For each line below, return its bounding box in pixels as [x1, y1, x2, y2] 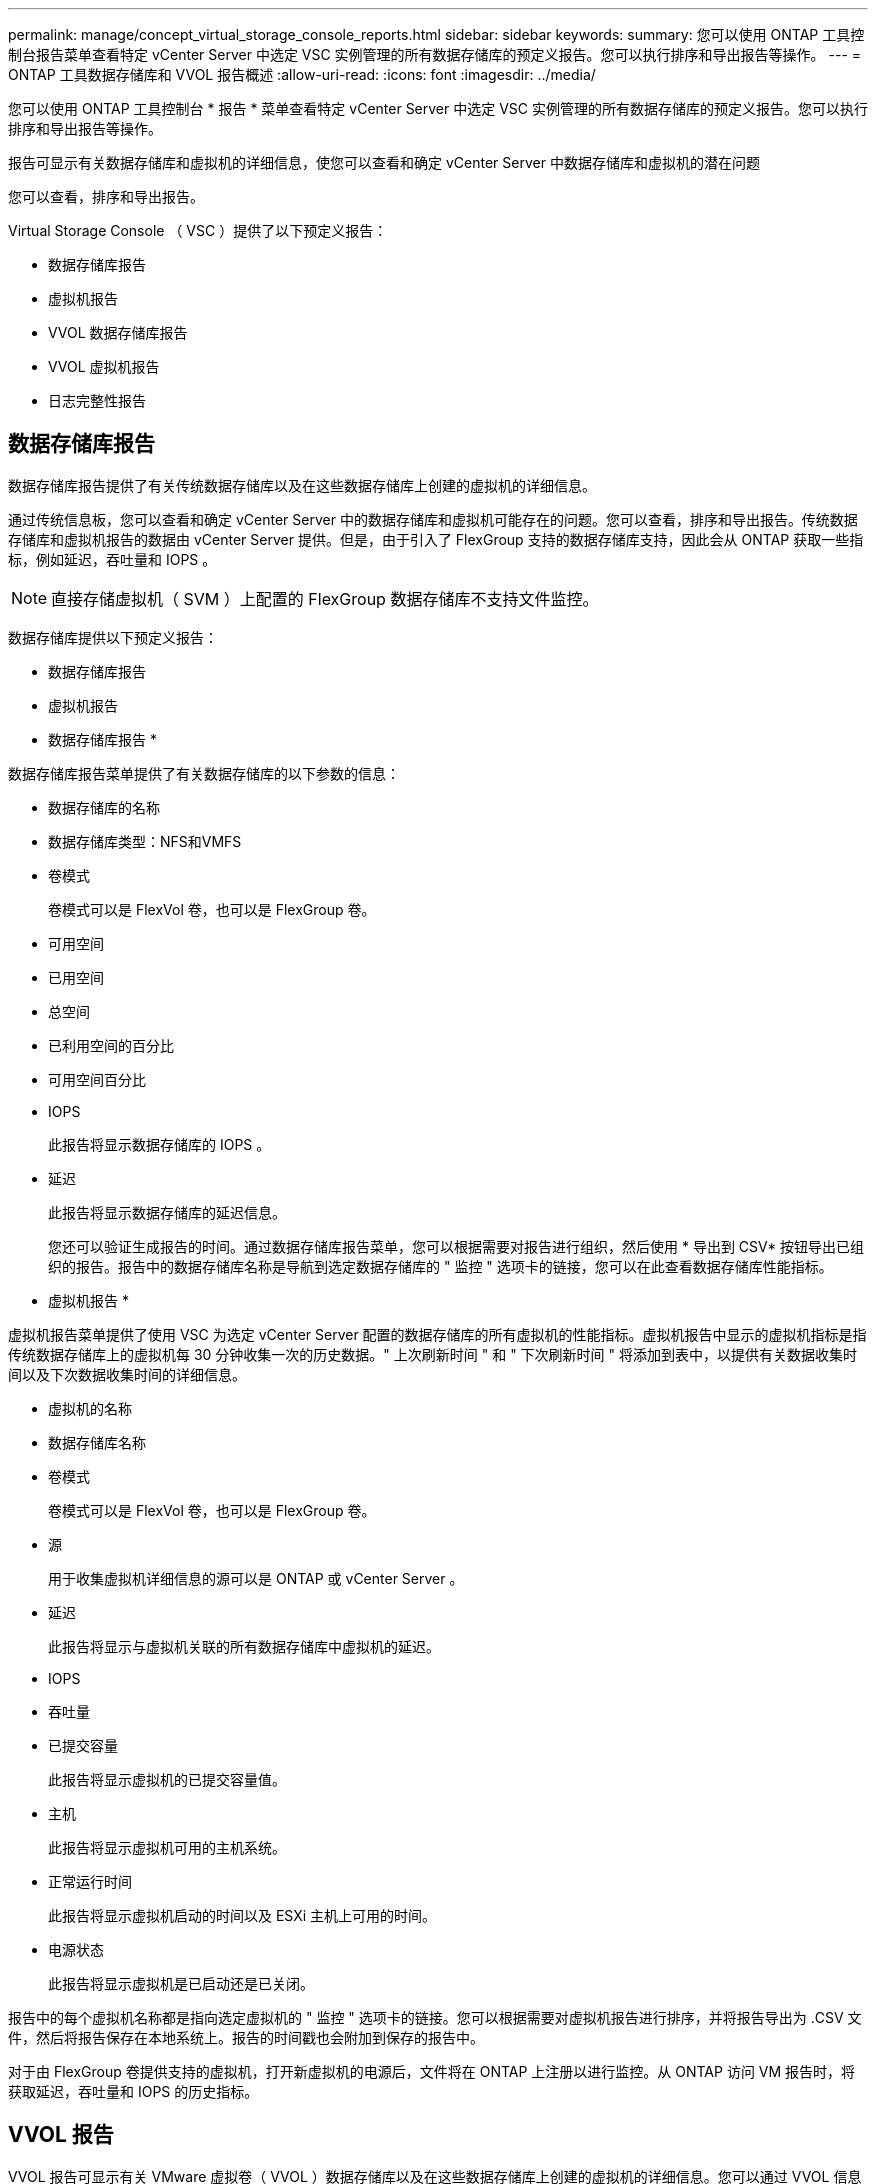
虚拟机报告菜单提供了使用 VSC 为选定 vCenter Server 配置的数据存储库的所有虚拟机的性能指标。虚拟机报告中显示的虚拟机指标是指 [8, 1325, 867, 1343]
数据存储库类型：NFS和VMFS [48, 832, 242, 850]
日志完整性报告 [48, 392, 146, 409]
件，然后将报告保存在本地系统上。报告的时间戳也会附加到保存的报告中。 [8, 2028, 484, 2046]
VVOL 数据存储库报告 [48, 324, 188, 341]
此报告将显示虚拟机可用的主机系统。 [48, 1838, 286, 1856]
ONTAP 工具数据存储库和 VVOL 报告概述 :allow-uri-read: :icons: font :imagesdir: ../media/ [8, 66, 596, 83]
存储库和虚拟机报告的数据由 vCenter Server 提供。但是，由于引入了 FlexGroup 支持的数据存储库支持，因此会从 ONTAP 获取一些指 [8, 530, 864, 548]
